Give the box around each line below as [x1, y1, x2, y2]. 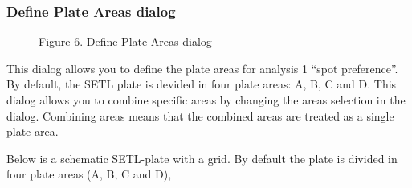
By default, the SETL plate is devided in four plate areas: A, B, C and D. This [6, 76, 397, 92]
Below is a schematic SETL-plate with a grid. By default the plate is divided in [6, 149, 398, 166]
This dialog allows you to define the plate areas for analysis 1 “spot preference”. [6, 59, 398, 76]
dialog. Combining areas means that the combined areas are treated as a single [6, 107, 394, 124]
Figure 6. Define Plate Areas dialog [39, 33, 212, 50]
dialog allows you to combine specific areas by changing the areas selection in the [6, 92, 406, 108]
